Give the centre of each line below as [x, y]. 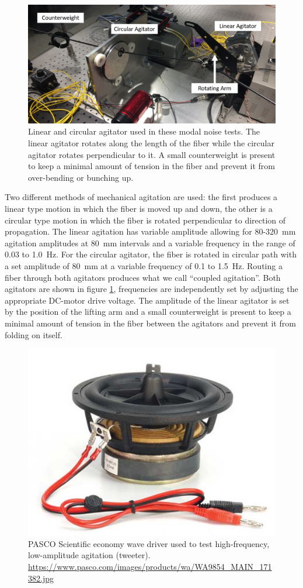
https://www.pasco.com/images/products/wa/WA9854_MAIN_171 [150, 566]
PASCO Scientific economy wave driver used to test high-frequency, [149, 543]
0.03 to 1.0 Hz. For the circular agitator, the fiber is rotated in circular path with [151, 254]
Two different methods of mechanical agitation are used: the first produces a [141, 197]
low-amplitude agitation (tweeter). [89, 555]
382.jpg [41, 578]
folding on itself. [34, 334]
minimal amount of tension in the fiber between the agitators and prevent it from [150, 323]
